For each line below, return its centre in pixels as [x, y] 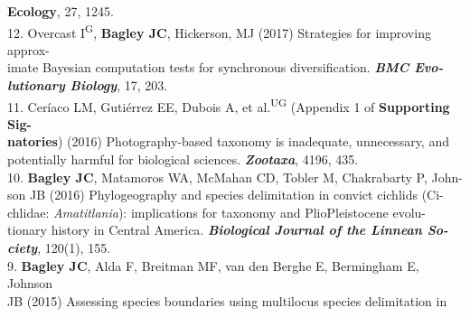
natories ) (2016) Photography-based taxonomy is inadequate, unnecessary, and [228, 141]
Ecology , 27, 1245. [61, 11]
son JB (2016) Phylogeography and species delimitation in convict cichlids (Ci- [226, 195]
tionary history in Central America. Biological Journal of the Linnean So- [228, 230]
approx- [28, 49]
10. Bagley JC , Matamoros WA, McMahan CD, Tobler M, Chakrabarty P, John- [235, 177]
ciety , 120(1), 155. [59, 248]
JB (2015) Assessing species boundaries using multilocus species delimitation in [227, 300]
